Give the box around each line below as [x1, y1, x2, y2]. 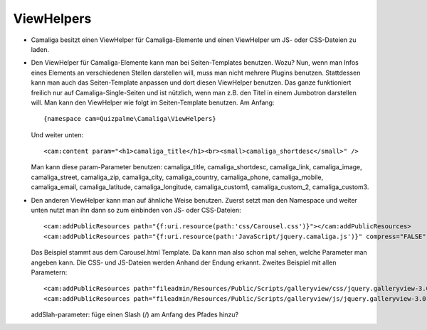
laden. [31, 45, 50, 53]
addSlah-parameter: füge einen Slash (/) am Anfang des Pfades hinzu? [31, 310, 238, 319]
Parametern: [31, 267, 68, 277]
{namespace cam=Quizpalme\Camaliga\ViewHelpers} [43, 115, 216, 123]
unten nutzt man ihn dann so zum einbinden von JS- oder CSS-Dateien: [31, 206, 241, 215]
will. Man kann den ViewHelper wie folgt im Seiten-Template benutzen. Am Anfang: [31, 98, 275, 107]
